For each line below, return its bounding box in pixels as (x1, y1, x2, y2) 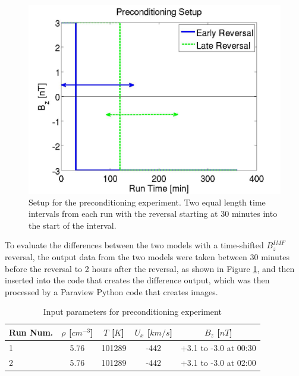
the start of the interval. (29, 219, 117, 231)
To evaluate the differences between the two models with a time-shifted (5, 239, 264, 251)
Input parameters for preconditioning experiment (43, 305, 222, 318)
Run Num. (9, 326, 53, 338)
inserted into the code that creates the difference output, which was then (5, 274, 270, 286)
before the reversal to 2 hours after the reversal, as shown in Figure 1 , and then (5, 262, 295, 274)
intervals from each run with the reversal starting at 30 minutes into (29, 207, 278, 220)
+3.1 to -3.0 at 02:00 (180, 356, 256, 368)
